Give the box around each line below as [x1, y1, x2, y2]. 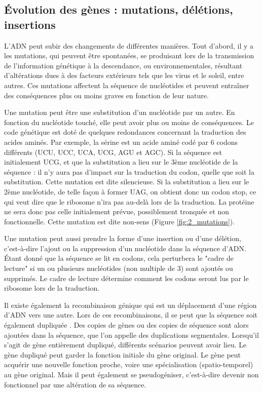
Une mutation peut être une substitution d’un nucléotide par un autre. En [4, 107, 235, 117]
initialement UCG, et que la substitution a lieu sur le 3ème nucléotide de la [4, 156, 238, 167]
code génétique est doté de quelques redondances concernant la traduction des [4, 127, 246, 137]
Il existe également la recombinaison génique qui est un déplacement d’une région [4, 299, 257, 310]
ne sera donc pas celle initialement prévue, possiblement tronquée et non [4, 206, 230, 217]
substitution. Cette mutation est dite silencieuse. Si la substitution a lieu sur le [4, 176, 249, 187]
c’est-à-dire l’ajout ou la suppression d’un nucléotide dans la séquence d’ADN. [4, 243, 246, 253]
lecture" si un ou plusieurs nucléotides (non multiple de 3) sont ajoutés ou [4, 263, 233, 273]
